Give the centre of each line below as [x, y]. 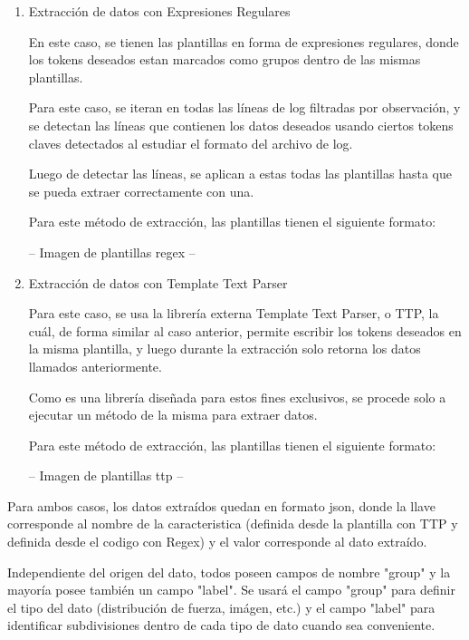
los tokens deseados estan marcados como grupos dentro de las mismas [225, 59]
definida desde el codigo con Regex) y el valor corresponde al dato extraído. [217, 542]
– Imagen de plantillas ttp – [106, 475]
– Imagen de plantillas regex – [112, 252]
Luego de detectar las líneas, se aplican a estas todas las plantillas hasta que [240, 174]
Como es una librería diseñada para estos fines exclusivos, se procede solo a [237, 397]
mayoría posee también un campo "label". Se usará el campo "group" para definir [231, 590]
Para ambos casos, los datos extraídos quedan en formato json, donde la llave [221, 505]
